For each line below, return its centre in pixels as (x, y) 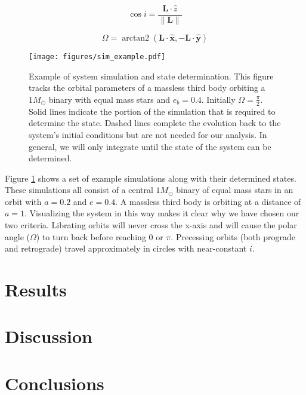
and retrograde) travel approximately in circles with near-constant (126, 248)
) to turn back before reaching (91, 236)
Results (36, 290)
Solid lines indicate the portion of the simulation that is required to (152, 111)
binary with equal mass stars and (109, 99)
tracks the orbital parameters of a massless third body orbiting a (147, 88)
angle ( (17, 236)
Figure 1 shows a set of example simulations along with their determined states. (151, 178)
